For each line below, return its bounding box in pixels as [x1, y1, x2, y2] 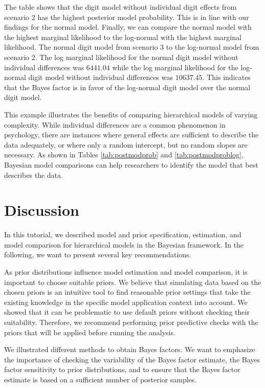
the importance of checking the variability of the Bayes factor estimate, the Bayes [4, 354, 260, 364]
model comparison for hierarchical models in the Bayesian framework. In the [4, 239, 244, 250]
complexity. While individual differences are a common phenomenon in [4, 119, 226, 130]
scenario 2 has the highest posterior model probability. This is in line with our [4, 11, 249, 22]
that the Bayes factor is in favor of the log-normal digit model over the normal [4, 81, 251, 92]
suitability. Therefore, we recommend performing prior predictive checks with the [4, 316, 258, 327]
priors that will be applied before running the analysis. [4, 326, 175, 337]
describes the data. [4, 169, 63, 180]
